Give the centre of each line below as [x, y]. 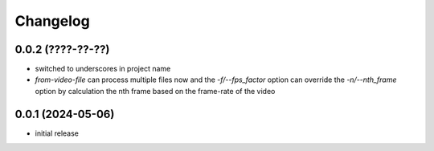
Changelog [52, 21]
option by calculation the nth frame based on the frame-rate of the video [155, 91]
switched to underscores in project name [103, 69]
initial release [57, 133]
